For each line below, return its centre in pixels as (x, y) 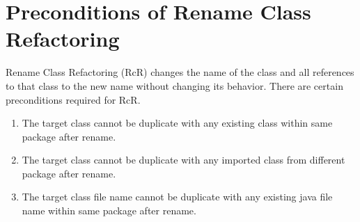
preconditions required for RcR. (73, 99)
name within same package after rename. (109, 211)
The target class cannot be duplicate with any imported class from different (183, 160)
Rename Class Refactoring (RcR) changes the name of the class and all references (180, 72)
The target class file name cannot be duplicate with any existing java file (177, 197)
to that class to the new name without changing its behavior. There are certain (174, 85)
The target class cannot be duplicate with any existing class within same (177, 123)
